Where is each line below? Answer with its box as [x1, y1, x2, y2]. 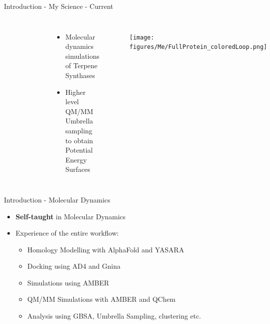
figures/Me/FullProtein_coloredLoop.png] [129, 43, 267, 51]
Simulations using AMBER [27, 277, 109, 287]
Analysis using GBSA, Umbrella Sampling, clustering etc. [27, 311, 201, 321]
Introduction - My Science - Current [4, 1, 113, 11]
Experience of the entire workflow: [15, 228, 119, 238]
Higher [65, 86, 86, 97]
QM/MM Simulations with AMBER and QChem [27, 294, 176, 304]
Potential [65, 145, 93, 155]
